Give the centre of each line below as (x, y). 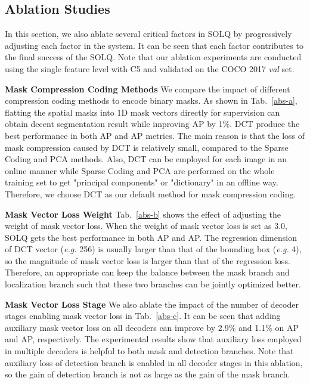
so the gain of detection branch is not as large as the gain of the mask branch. (148, 374)
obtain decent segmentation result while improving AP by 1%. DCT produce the (152, 124)
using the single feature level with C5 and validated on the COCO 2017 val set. (150, 68)
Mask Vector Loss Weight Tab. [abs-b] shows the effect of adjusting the (143, 214)
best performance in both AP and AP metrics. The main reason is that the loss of (155, 135)
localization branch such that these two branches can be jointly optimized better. (153, 284)
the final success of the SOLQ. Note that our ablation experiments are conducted (153, 57)
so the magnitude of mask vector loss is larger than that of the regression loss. (148, 260)
